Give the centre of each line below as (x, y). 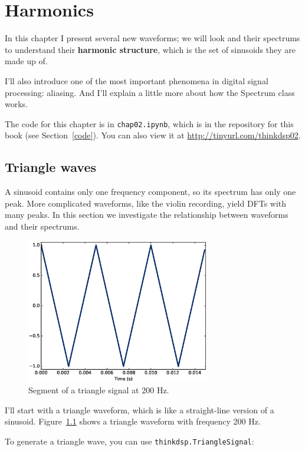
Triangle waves (51, 167)
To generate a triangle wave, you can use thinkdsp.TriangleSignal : (129, 441)
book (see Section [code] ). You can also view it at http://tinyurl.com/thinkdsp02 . (153, 135)
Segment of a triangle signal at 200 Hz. (99, 390)
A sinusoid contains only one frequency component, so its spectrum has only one (150, 192)
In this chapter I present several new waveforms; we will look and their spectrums (152, 38)
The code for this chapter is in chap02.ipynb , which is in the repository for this (149, 123)
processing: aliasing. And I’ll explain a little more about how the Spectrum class (150, 92)
